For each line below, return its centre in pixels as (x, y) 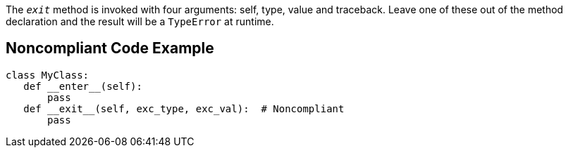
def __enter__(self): (83, 86)
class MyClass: (48, 75)
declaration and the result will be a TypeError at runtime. (140, 21)
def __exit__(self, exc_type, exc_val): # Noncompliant (184, 108)
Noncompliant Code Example (110, 48)
